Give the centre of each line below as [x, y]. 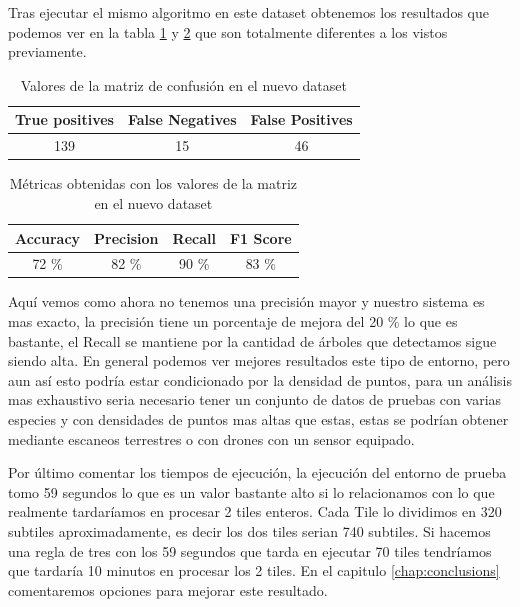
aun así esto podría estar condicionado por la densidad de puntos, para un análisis [260, 379]
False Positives [301, 119]
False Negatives [182, 119]
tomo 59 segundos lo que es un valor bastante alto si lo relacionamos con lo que [251, 491]
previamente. [47, 51]
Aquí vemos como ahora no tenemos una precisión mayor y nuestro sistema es [246, 301]
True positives [64, 119]
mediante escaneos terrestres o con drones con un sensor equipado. [211, 438]
